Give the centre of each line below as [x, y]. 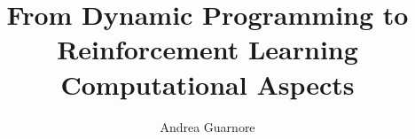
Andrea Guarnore [207, 126]
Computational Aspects [207, 84]
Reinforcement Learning [207, 49]
